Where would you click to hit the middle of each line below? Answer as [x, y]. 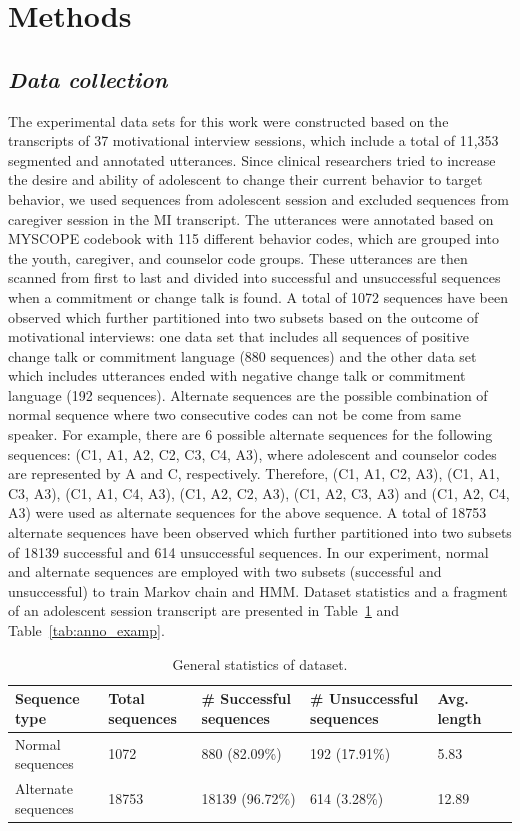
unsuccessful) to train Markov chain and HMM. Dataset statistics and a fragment [258, 590]
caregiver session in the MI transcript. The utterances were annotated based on [251, 218]
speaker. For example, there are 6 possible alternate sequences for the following [250, 434]
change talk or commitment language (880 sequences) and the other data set [242, 355]
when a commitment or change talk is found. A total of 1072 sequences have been [258, 296]
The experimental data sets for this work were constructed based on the [228, 120]
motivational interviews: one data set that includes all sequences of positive [238, 336]
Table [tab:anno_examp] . [86, 630]
